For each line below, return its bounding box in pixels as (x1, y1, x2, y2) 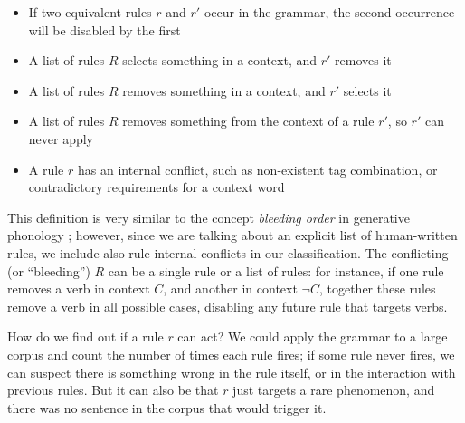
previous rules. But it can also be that (7, 380, 219, 399)
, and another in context (163, 279, 298, 298)
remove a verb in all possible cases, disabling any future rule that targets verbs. (7, 296, 448, 315)
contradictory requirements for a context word (28, 178, 285, 197)
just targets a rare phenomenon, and (232, 380, 435, 399)
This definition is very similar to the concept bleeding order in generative (7, 207, 410, 226)
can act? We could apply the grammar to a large (177, 327, 448, 346)
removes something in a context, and (122, 81, 326, 100)
